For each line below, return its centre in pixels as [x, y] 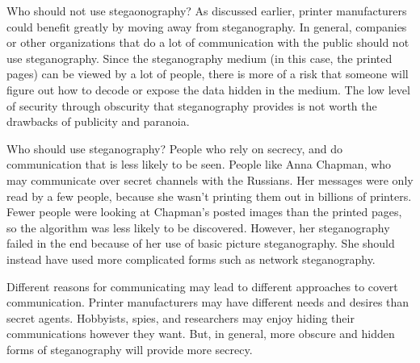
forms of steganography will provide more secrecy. [130, 349]
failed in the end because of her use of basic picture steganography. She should [201, 243]
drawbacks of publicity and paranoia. [98, 121]
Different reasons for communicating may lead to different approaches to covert [202, 286]
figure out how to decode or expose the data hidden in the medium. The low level [208, 89]
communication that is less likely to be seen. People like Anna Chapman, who [199, 164]
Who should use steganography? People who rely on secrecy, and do [174, 148]
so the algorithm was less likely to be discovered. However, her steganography [198, 227]
